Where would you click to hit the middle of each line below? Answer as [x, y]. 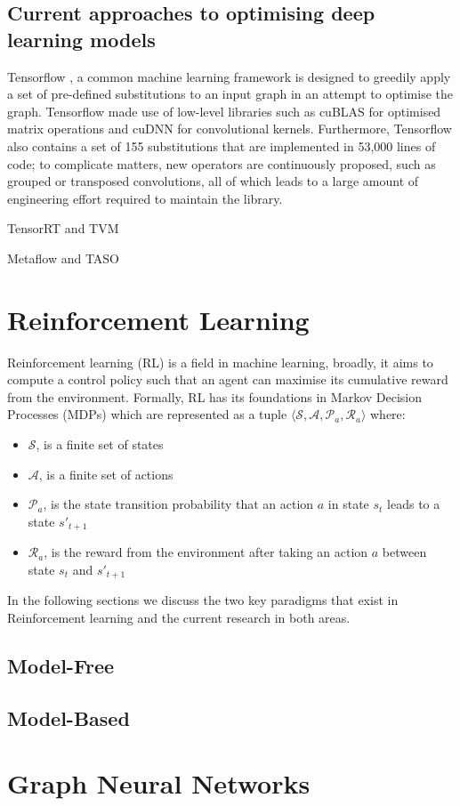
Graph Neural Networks [159, 783]
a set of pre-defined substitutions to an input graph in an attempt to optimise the [230, 94]
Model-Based [69, 717]
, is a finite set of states [100, 444]
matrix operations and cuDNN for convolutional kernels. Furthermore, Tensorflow [230, 129]
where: [387, 414]
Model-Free [61, 665]
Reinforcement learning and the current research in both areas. [179, 617]
